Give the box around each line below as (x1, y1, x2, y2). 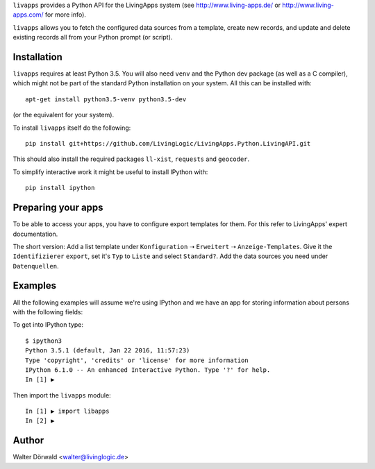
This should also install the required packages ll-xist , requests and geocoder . (12, 155, 250, 163)
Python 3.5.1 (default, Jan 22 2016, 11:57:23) (25, 347, 190, 355)
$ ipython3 (25, 336, 62, 345)
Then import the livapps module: (12, 391, 111, 399)
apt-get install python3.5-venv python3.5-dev (25, 95, 187, 103)
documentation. (12, 230, 58, 238)
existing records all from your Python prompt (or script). (12, 33, 173, 42)
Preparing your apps (12, 202, 103, 214)
